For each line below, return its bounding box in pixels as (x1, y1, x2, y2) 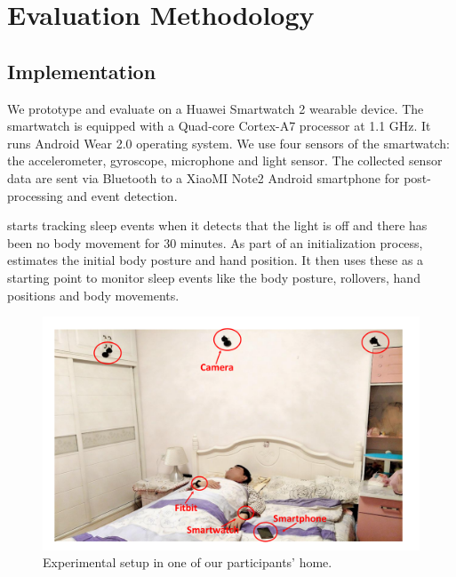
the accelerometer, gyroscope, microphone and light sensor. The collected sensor (7, 151, 443, 170)
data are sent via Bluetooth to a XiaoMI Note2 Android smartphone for (7, 168, 400, 187)
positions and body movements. (7, 285, 180, 304)
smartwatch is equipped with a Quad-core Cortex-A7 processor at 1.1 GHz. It (7, 116, 431, 135)
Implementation (7, 57, 156, 84)
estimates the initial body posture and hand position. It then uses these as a (7, 251, 424, 269)
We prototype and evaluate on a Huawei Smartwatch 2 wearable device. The (7, 99, 424, 117)
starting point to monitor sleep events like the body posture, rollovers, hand (7, 268, 420, 286)
